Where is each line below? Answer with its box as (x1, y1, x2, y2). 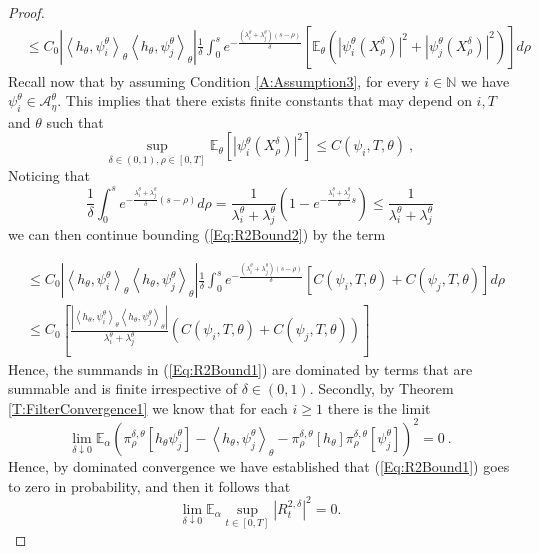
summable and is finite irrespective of (8, 378, 237, 399)
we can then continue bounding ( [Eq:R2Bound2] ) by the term (8, 224, 386, 245)
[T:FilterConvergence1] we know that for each (8, 397, 288, 418)
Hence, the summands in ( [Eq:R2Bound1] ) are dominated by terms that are (8, 358, 473, 379)
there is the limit (327, 397, 431, 418)
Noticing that (8, 165, 91, 186)
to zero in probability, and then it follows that (8, 475, 291, 496)
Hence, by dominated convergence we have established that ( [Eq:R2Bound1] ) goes (8, 455, 510, 476)
